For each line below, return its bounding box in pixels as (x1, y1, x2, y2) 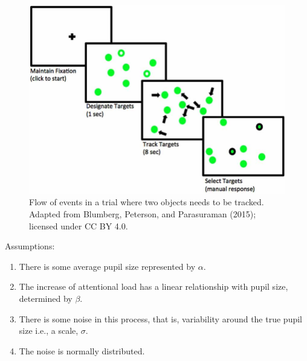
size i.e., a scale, (19, 324, 79, 337)
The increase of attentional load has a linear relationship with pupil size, (19, 280, 288, 293)
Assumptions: (5, 240, 55, 252)
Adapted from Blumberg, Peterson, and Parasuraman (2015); (29, 207, 256, 220)
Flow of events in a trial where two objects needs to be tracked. (29, 196, 264, 208)
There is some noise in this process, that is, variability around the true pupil (19, 312, 302, 325)
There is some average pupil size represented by (19, 260, 196, 272)
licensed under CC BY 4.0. (29, 219, 128, 232)
